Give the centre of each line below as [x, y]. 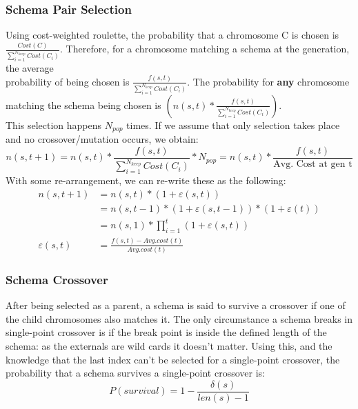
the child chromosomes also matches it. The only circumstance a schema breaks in [179, 318]
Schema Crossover [57, 279]
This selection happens [54, 124]
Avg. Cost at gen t [313, 164]
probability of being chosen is [68, 81]
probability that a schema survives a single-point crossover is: [135, 373]
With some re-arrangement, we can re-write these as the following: [146, 180]
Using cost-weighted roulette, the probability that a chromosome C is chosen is [172, 35]
